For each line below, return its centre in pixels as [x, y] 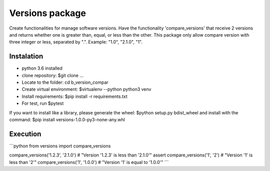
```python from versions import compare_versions [60, 146]
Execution [25, 134]
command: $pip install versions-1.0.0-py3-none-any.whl [67, 119]
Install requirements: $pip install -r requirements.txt [74, 96]
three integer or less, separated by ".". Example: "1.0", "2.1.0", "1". [76, 42]
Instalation [26, 56]
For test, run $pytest [43, 103]
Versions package [47, 13]
